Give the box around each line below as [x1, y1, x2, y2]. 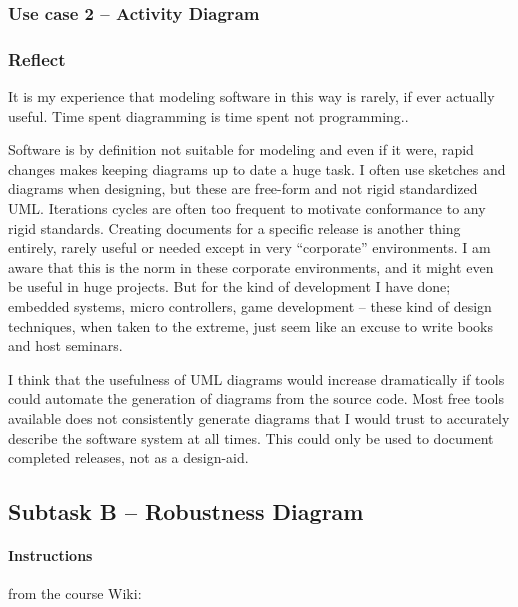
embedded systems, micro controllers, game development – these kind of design [8, 296, 492, 316]
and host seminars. [8, 335, 123, 356]
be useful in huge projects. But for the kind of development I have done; [8, 276, 451, 297]
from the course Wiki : [8, 583, 142, 604]
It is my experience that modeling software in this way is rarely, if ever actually [8, 86, 495, 107]
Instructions [8, 545, 93, 566]
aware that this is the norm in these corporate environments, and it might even [8, 256, 494, 277]
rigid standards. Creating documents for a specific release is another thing [8, 217, 461, 238]
